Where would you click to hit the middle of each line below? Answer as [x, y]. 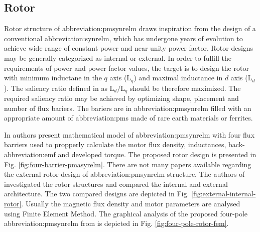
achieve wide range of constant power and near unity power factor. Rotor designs [129, 48]
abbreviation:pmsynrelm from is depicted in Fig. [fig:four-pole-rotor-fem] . [116, 223]
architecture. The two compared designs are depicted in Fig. [97, 194]
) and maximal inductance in [178, 78]
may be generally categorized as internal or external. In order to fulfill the [118, 57]
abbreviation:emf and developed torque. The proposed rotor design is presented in [130, 154]
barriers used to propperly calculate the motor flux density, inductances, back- [124, 144]
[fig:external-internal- [224, 194]
